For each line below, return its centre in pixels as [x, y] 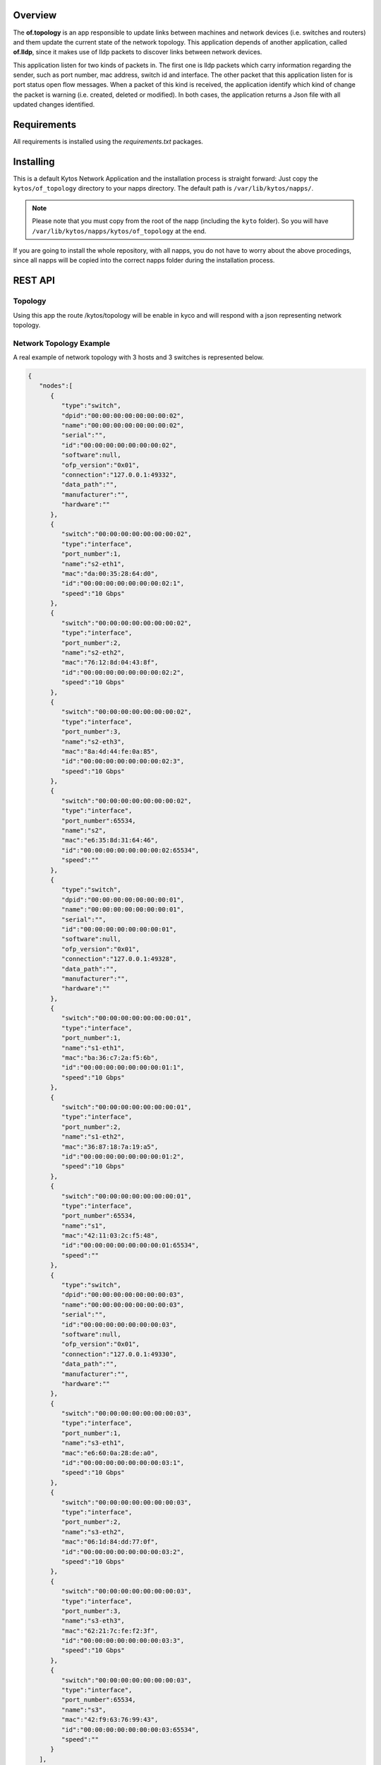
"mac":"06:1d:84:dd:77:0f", [110, 1542]
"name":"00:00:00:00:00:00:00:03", [123, 1305]
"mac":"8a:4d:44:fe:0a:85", [110, 751]
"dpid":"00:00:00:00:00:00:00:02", [123, 415]
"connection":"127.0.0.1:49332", [119, 474]
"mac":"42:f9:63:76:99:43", [110, 1720]
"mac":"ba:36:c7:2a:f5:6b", [110, 1058]
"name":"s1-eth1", [93, 1048]
